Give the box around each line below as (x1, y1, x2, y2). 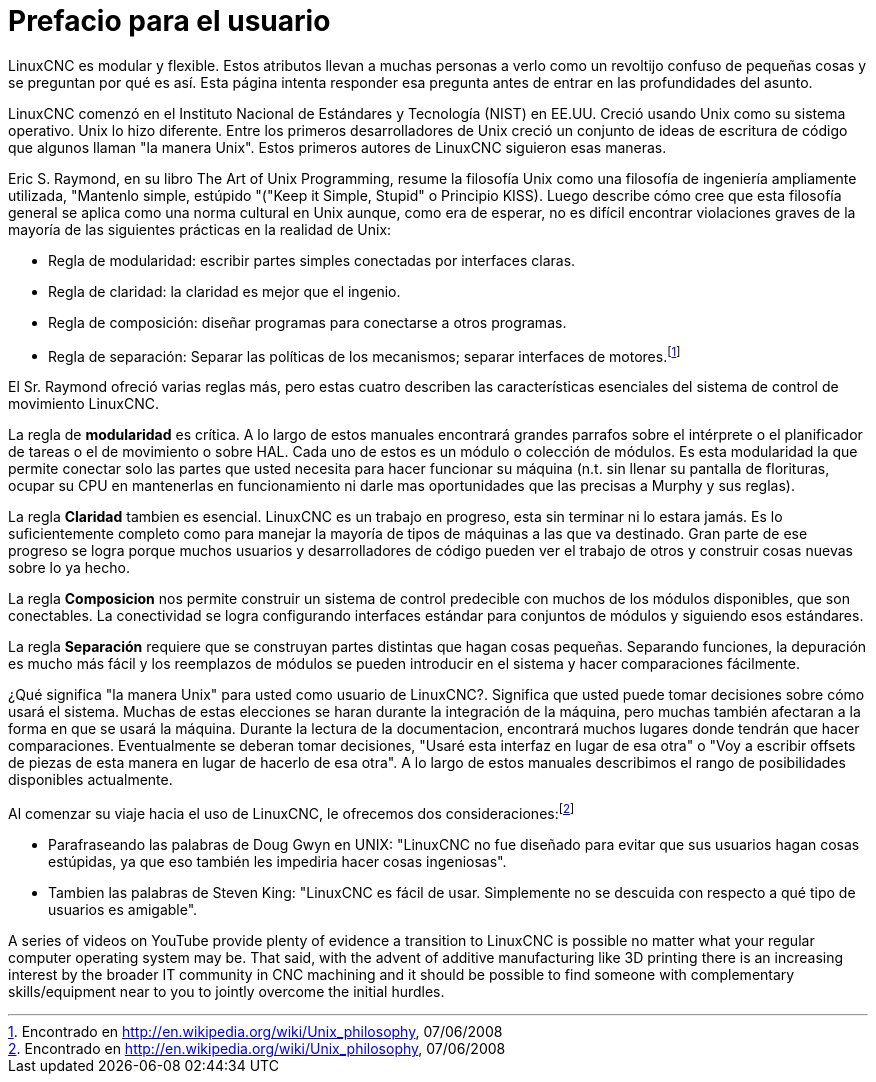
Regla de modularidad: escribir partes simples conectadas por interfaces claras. (48, 251, 576, 269)
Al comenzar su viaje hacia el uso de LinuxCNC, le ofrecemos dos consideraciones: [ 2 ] (8, 802, 575, 823)
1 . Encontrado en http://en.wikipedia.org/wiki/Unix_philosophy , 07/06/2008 (8, 1023, 503, 1041)
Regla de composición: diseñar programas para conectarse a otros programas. (48, 313, 567, 331)
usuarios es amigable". (48, 901, 198, 919)
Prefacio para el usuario (8, 4, 331, 38)
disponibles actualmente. (8, 771, 173, 789)
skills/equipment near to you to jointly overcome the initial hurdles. (8, 983, 445, 1001)
